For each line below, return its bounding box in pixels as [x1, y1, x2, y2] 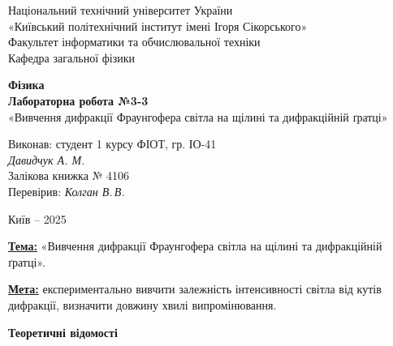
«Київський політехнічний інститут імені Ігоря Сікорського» [8, 17, 308, 34]
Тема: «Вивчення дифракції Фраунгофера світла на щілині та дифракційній [8, 237, 382, 254]
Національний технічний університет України [8, 2, 233, 18]
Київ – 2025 [8, 210, 67, 227]
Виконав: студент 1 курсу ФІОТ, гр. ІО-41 [8, 135, 217, 152]
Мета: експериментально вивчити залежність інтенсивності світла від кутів [8, 280, 382, 297]
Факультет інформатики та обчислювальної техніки [8, 33, 261, 50]
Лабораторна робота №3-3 [8, 92, 149, 109]
